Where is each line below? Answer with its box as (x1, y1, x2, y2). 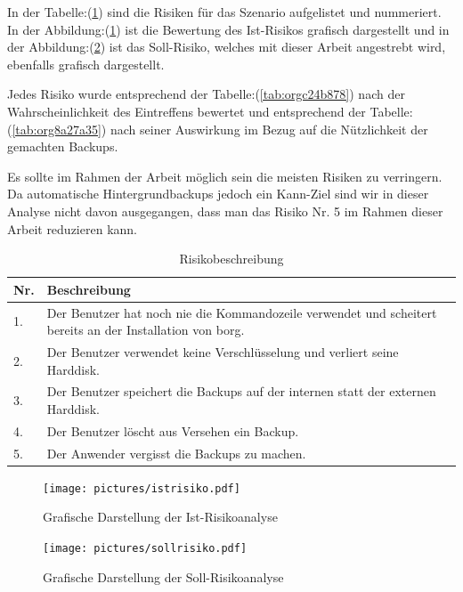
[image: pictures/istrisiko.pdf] (43, 482, 240, 495)
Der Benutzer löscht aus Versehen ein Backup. (46, 421, 299, 440)
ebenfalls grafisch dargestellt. (7, 54, 165, 73)
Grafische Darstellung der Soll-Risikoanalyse (43, 567, 284, 586)
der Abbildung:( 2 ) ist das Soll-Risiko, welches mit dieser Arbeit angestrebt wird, (7, 37, 446, 56)
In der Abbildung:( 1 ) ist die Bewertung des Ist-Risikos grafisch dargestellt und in (7, 20, 450, 38)
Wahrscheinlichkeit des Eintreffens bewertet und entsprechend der (7, 101, 366, 120)
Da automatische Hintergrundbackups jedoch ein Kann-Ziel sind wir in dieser (7, 184, 429, 203)
